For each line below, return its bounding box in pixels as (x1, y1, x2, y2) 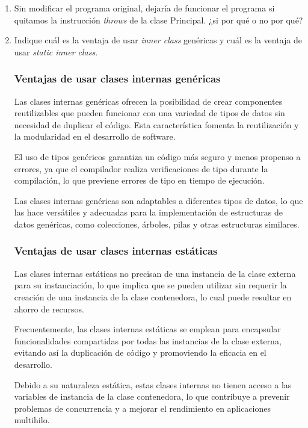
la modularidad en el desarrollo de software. (14, 130, 176, 143)
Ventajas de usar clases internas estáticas (14, 243, 218, 258)
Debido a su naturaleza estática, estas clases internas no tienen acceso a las (14, 378, 292, 391)
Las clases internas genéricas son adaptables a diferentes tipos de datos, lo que (14, 194, 303, 206)
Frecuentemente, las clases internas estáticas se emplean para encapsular (14, 323, 281, 335)
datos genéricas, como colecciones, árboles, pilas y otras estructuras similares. (14, 217, 300, 230)
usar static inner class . (14, 45, 98, 58)
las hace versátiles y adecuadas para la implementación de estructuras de (14, 206, 283, 219)
